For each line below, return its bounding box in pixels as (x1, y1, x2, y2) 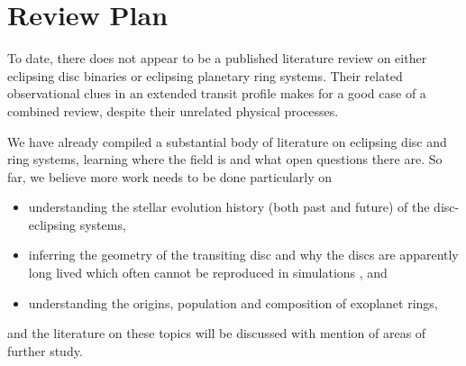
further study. (7, 341, 83, 360)
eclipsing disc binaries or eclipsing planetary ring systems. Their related (7, 66, 403, 85)
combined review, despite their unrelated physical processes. (7, 101, 339, 120)
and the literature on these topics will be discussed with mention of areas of (7, 324, 426, 343)
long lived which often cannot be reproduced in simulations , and (28, 263, 388, 282)
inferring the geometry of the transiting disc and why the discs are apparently (28, 245, 459, 264)
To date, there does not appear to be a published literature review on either (7, 49, 427, 68)
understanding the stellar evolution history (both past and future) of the (28, 197, 430, 216)
